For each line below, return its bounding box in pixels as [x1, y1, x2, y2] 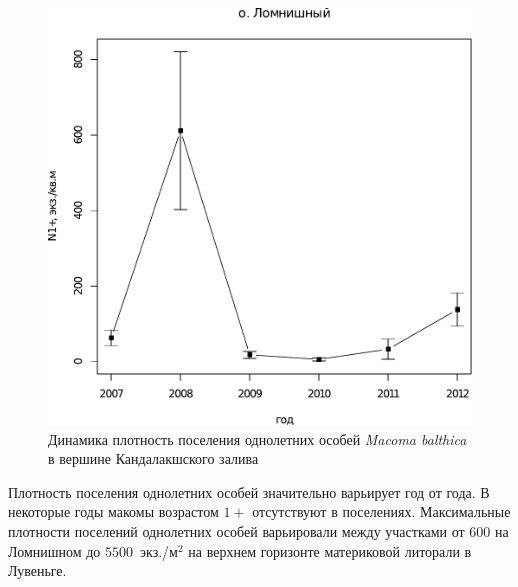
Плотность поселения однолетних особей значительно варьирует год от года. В [8, 481, 490, 502]
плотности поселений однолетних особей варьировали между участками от [8, 521, 465, 542]
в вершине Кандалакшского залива [48, 448, 259, 469]
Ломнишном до [8, 540, 101, 561]
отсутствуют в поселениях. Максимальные [252, 501, 511, 522]
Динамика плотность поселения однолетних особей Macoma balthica [48, 428, 467, 449]
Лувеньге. [8, 560, 67, 581]
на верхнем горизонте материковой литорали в [188, 540, 472, 561]
